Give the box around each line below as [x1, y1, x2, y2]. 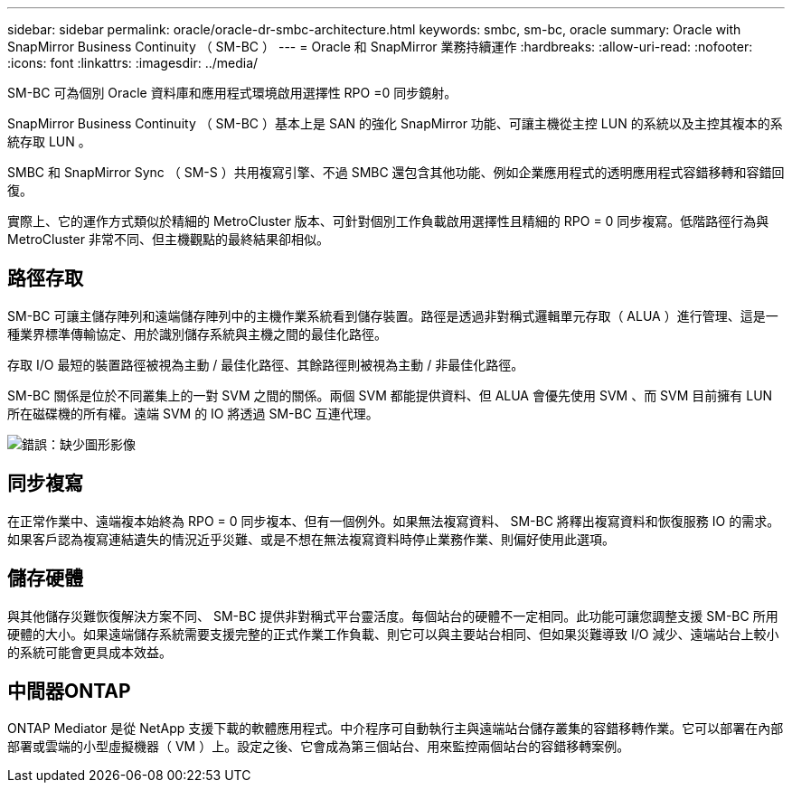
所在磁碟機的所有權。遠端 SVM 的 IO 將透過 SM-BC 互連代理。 [7, 405, 379, 421]
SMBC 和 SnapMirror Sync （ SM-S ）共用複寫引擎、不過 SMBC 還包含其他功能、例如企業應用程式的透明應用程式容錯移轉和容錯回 [7, 165, 785, 180]
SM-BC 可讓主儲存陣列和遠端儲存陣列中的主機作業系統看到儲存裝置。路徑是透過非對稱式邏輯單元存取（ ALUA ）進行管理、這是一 [7, 307, 778, 324]
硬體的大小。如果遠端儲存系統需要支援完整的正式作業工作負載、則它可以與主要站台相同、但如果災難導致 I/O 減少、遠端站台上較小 [7, 625, 779, 642]
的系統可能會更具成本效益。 [7, 644, 172, 660]
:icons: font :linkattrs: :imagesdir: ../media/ [7, 55, 259, 71]
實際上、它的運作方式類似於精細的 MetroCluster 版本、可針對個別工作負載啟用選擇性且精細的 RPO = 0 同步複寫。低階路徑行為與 [7, 213, 769, 229]
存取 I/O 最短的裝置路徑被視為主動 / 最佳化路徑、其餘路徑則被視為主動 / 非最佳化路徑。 [7, 356, 524, 372]
